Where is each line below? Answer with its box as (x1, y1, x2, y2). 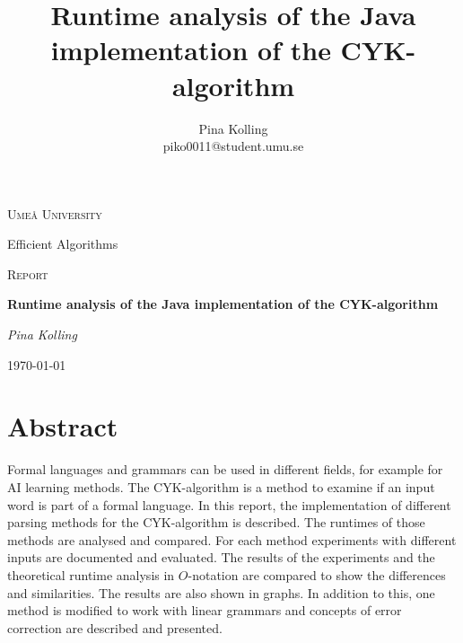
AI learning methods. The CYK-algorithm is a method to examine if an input (7, 477, 435, 496)
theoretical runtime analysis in (7, 565, 175, 584)
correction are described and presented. (7, 618, 223, 637)
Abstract (7, 408, 118, 445)
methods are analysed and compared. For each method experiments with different (7, 530, 457, 549)
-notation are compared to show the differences (188, 565, 446, 584)
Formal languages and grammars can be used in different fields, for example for (7, 460, 443, 479)
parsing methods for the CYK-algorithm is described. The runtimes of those (7, 513, 425, 532)
